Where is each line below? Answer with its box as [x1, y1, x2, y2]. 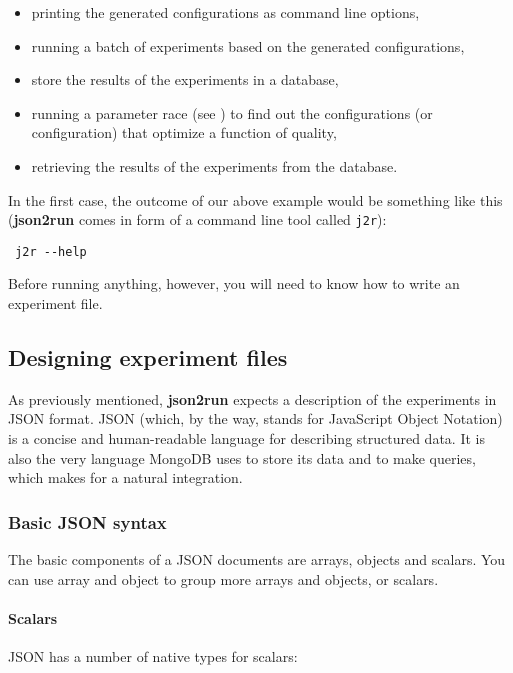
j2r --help [15, 244, 87, 259]
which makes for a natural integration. [8, 467, 243, 488]
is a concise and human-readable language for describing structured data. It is [8, 428, 485, 449]
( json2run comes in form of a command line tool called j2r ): [8, 209, 387, 230]
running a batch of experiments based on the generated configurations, [31, 35, 465, 56]
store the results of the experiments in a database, [31, 69, 339, 90]
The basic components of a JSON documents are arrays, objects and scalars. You [8, 549, 506, 570]
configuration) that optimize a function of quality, [31, 122, 337, 143]
